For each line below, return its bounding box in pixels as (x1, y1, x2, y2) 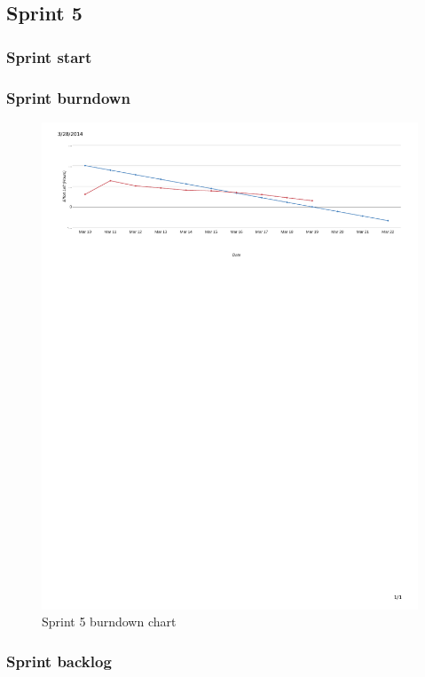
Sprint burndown (6, 86, 130, 108)
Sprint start (6, 45, 92, 67)
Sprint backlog (6, 649, 112, 672)
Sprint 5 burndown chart (42, 612, 177, 631)
